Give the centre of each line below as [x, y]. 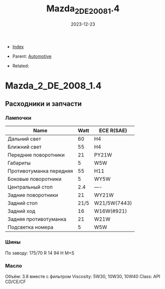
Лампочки [18, 118]
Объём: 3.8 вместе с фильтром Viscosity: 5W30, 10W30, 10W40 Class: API [83, 276]
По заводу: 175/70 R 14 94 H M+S [40, 253]
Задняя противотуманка [37, 219]
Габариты [19, 163]
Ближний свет [25, 147]
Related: [21, 66]
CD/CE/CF [16, 282]
